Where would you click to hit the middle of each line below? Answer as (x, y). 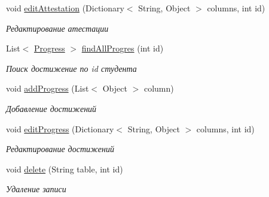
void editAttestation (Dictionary (65, 8)
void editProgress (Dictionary (60, 128)
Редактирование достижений (60, 149)
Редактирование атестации (57, 28)
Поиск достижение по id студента (71, 68)
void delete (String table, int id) (65, 169)
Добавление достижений (51, 108)
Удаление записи (36, 189)
